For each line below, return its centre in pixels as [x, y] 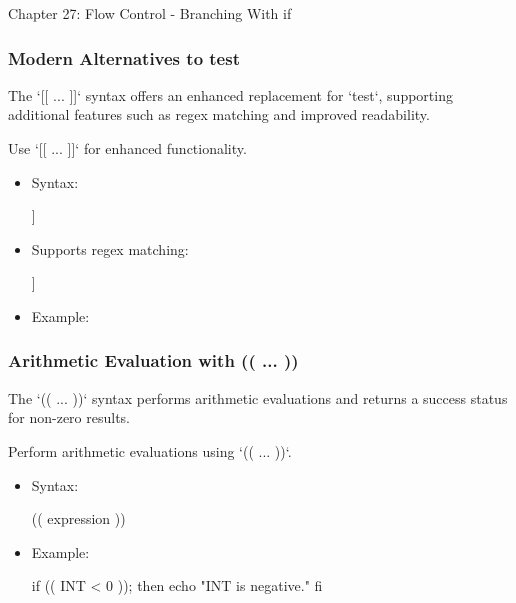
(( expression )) [78, 518]
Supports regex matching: [110, 248]
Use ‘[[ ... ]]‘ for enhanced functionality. [127, 148]
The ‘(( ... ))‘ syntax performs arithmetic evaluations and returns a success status [258, 397]
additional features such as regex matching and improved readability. [219, 114]
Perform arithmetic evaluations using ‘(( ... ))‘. [150, 450]
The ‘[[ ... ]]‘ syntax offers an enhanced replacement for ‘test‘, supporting [230, 94]
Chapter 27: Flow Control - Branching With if [150, 13]
